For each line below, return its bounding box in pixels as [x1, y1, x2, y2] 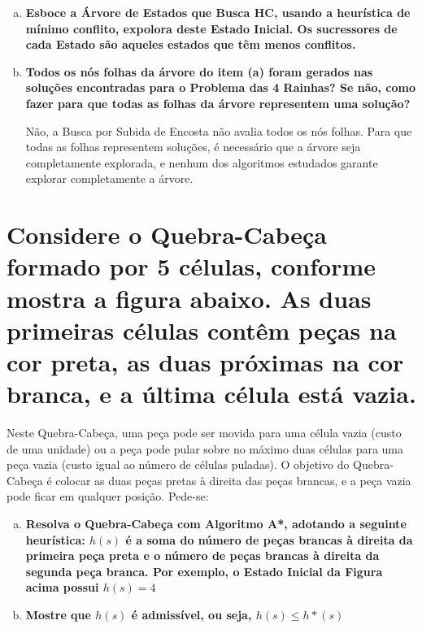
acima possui [25, 579, 99, 596]
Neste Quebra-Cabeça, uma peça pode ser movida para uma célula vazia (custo [7, 424, 402, 440]
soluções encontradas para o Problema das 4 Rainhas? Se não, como [25, 79, 416, 96]
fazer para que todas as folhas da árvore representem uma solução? [25, 94, 411, 111]
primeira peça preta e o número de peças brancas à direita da [25, 547, 380, 564]
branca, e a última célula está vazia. [7, 377, 416, 410]
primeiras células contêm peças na [7, 313, 397, 346]
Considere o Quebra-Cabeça [7, 218, 327, 251]
